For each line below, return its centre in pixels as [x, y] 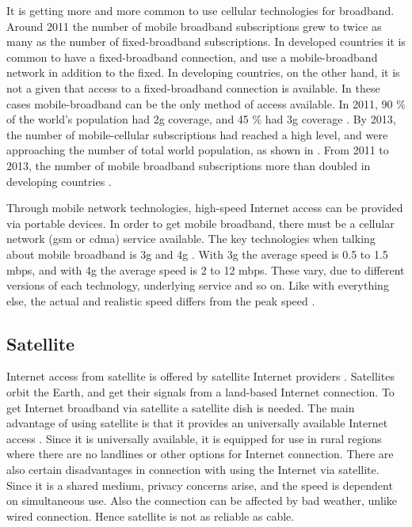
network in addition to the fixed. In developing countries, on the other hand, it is [203, 72]
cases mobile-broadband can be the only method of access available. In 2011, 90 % [206, 103]
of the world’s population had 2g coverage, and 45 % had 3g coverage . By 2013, [201, 119]
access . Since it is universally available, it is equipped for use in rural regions [194, 438]
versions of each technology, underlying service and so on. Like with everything [198, 285]
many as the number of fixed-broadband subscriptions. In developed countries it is [206, 42]
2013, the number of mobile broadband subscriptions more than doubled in [189, 165]
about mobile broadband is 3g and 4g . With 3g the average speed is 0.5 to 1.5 [197, 254]
